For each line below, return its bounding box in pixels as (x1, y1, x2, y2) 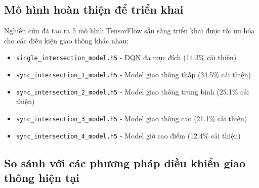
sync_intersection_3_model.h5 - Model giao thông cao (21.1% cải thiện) (16, 113, 247, 123)
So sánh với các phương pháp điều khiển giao (4, 155, 246, 170)
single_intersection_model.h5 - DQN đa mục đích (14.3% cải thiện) (16, 52, 237, 63)
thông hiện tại (4, 170, 79, 185)
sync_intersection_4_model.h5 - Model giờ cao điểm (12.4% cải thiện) (16, 130, 241, 140)
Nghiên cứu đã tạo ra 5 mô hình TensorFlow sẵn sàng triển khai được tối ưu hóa (4, 25, 255, 36)
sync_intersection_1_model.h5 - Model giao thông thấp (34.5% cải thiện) (16, 69, 251, 80)
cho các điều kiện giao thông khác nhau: (4, 35, 129, 45)
